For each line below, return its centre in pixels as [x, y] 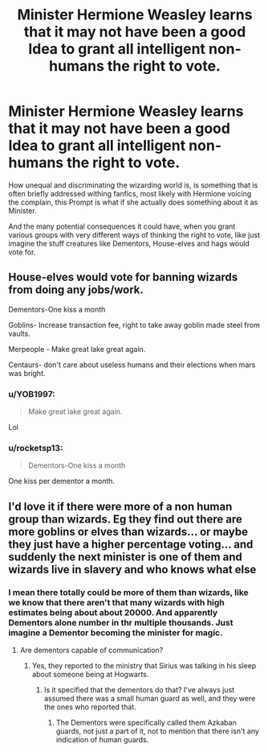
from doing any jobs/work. [76, 290]
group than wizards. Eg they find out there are [125, 519]
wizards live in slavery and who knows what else [132, 569]
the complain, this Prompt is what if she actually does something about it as [133, 202]
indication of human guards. [102, 740]
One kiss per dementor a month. [61, 481]
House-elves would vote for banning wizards [123, 277]
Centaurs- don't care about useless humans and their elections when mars [132, 365]
